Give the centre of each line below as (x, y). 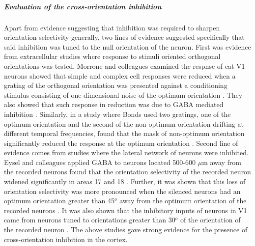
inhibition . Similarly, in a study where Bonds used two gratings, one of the (117, 114)
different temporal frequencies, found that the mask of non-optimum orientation (124, 133)
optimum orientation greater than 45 (59, 201)
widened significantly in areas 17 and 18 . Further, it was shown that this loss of (125, 181)
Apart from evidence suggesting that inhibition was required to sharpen (112, 27)
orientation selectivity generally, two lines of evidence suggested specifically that (124, 37)
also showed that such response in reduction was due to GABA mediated (114, 104)
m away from (222, 162)
